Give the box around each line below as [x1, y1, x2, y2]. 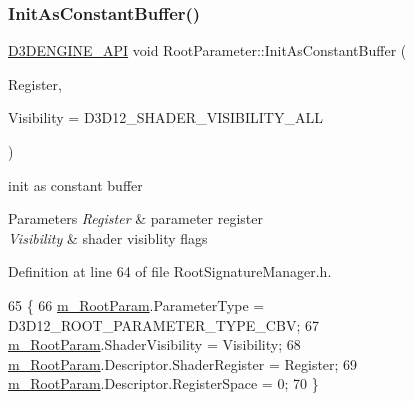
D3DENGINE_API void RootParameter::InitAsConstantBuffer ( [8, 40, 407, 61]
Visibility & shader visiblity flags [8, 227, 208, 248]
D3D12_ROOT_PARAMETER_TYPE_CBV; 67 [8, 314, 319, 335]
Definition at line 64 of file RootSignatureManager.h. [8, 261, 332, 282]
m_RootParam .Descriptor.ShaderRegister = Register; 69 [8, 353, 358, 374]
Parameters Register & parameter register [8, 208, 263, 229]
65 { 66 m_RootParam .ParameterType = [8, 294, 265, 315]
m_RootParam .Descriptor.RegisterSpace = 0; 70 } [8, 373, 319, 394]
